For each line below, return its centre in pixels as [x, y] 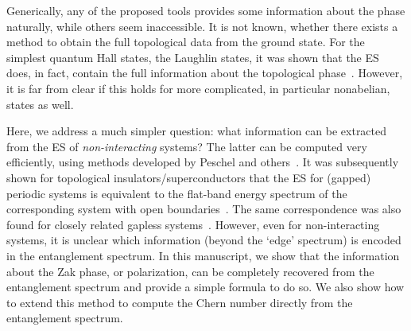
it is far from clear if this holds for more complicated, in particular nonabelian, [198, 88]
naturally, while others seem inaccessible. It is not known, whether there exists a [202, 26]
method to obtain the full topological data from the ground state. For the [186, 42]
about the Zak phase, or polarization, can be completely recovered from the [190, 271]
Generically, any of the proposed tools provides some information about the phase [206, 10]
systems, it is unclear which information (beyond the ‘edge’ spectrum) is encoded [204, 240]
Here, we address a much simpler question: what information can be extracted [197, 131]
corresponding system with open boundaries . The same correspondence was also [204, 209]
